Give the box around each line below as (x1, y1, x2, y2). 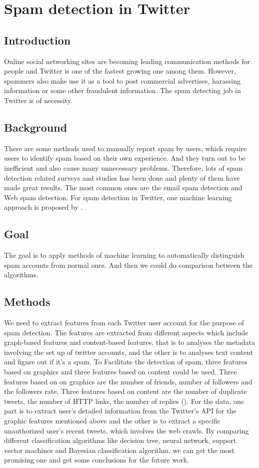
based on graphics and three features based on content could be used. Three (4, 366, 237, 377)
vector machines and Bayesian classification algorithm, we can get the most (4, 444, 235, 455)
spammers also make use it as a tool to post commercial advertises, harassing (4, 75, 240, 86)
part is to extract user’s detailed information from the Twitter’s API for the (4, 405, 236, 416)
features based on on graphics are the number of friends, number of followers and (4, 376, 252, 386)
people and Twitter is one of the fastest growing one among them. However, (4, 66, 236, 76)
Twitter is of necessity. (4, 95, 72, 105)
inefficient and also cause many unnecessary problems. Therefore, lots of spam (4, 162, 243, 173)
